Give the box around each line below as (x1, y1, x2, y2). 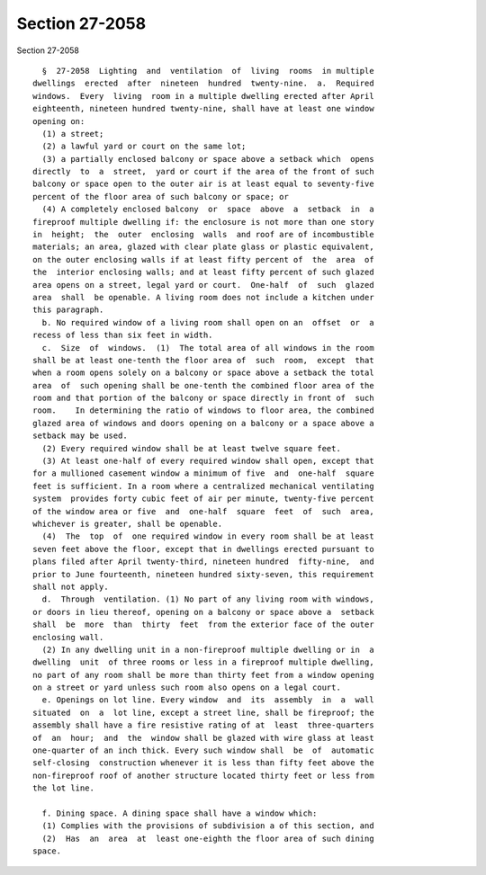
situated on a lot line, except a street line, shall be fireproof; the (32, 707, 374, 718)
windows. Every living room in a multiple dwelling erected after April (32, 91, 374, 101)
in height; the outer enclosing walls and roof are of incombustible (32, 229, 374, 240)
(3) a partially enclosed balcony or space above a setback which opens (41, 154, 374, 164)
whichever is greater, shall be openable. (32, 519, 223, 529)
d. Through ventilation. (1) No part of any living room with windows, (41, 594, 374, 604)
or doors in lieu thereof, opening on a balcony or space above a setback (32, 607, 374, 617)
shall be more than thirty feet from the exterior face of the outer (32, 620, 374, 629)
